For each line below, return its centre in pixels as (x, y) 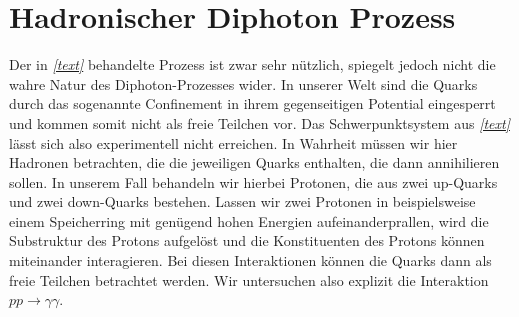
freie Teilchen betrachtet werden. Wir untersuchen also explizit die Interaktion (249, 279)
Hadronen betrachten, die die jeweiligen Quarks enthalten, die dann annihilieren (254, 162)
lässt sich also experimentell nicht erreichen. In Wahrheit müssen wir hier (233, 142)
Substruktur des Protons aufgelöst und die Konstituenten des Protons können (247, 240)
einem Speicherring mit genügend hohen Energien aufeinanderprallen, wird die (249, 220)
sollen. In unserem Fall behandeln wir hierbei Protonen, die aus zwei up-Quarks (253, 181)
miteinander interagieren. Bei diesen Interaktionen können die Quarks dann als (250, 260)
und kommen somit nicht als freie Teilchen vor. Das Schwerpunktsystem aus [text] (259, 122)
